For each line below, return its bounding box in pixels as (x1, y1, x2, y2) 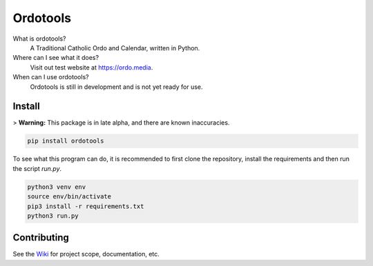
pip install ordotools (27, 137, 104, 145)
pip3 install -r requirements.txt (27, 202, 144, 210)
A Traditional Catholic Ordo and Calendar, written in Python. (30, 43, 200, 52)
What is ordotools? (12, 34, 66, 43)
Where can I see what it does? (12, 54, 99, 62)
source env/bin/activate (27, 193, 112, 201)
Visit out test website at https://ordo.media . (30, 63, 153, 72)
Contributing (12, 232, 69, 244)
